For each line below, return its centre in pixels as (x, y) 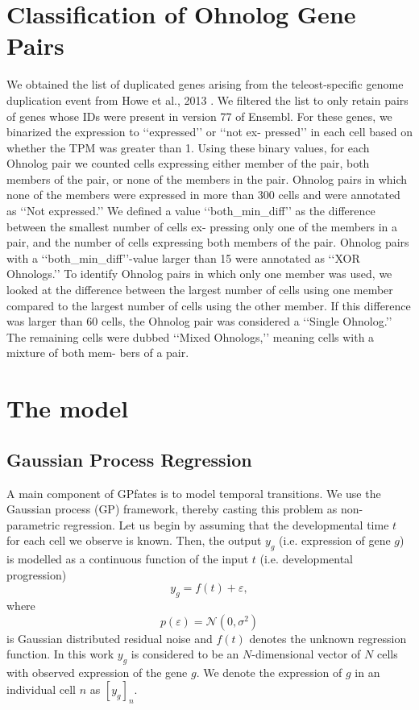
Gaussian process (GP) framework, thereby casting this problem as (172, 509)
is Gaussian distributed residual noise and (110, 638)
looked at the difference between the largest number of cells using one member (200, 290)
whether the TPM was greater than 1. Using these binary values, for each (188, 147)
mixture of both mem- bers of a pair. (98, 353)
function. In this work (60, 654)
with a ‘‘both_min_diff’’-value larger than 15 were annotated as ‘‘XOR (183, 257)
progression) (37, 574)
